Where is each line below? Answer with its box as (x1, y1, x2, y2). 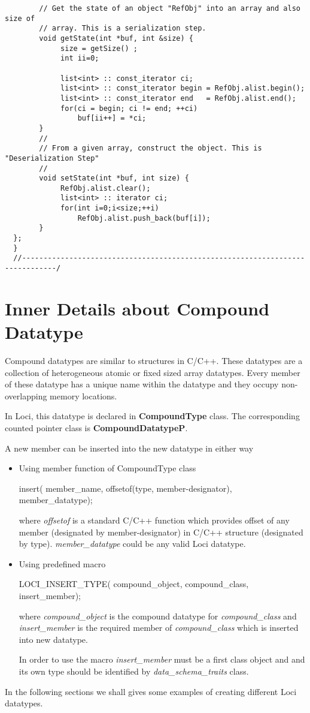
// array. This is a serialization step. (39, 24, 206, 33)
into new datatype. (19, 633, 88, 645)
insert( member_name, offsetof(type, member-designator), (19, 482, 232, 494)
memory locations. (50, 389, 117, 402)
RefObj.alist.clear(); (60, 183, 151, 192)
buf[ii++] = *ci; (77, 114, 147, 123)
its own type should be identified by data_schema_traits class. (19, 664, 249, 677)
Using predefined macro (19, 557, 106, 570)
